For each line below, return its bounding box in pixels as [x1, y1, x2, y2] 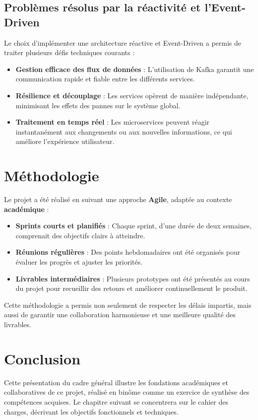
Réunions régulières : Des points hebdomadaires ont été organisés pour [15, 247, 241, 257]
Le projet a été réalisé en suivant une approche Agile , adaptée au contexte [4, 194, 232, 205]
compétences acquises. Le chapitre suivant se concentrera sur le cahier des [4, 396, 228, 407]
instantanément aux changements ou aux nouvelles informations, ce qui [15, 126, 232, 137]
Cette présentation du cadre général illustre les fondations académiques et [4, 377, 229, 387]
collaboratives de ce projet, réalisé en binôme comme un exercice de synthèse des [4, 387, 250, 397]
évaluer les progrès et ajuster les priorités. [15, 257, 143, 267]
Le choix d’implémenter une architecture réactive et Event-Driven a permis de [4, 37, 242, 48]
